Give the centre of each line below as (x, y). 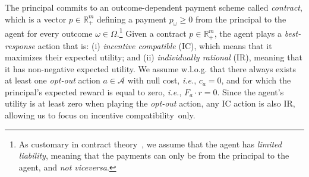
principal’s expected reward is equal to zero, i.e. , (93, 91)
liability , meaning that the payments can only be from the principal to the (154, 155)
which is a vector (36, 19)
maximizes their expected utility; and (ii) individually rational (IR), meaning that (154, 57)
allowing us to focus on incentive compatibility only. (100, 115)
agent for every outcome (49, 33)
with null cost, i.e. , (162, 80)
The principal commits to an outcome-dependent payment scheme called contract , (154, 7)
